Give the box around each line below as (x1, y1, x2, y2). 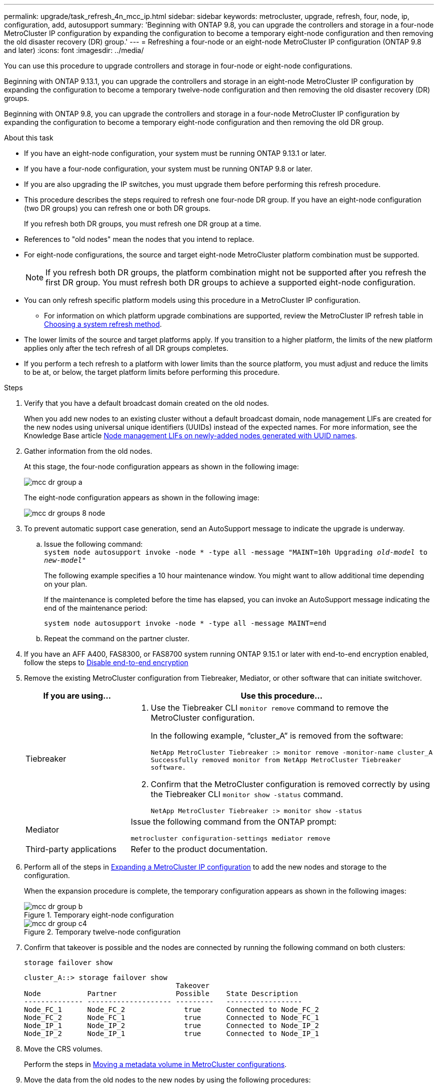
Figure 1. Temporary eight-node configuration (24, 911, 174, 919)
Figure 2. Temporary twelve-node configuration (24, 928, 180, 936)
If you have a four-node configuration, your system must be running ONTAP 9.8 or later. (24, 164, 312, 173)
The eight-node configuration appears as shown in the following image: (24, 493, 259, 502)
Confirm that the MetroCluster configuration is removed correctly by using (150, 779, 430, 789)
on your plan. (44, 580, 87, 588)
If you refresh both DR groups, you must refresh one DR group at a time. (24, 219, 261, 228)
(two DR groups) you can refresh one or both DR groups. (24, 204, 210, 212)
